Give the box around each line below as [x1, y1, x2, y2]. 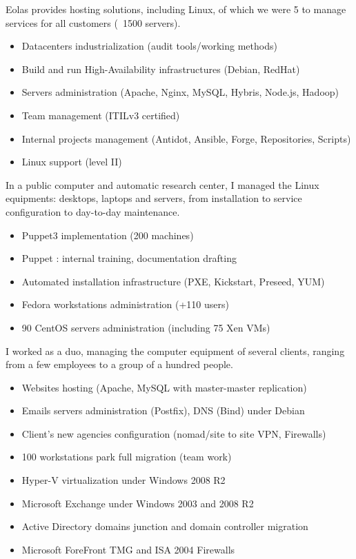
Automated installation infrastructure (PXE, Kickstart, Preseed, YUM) [21, 274, 325, 288]
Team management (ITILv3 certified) [21, 108, 180, 122]
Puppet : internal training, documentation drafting [21, 251, 237, 265]
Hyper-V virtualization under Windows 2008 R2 [21, 473, 226, 487]
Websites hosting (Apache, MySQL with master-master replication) [21, 380, 307, 394]
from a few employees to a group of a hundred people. [6, 357, 233, 372]
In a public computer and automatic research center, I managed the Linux [6, 177, 319, 192]
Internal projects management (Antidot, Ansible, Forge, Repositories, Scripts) [21, 131, 351, 145]
